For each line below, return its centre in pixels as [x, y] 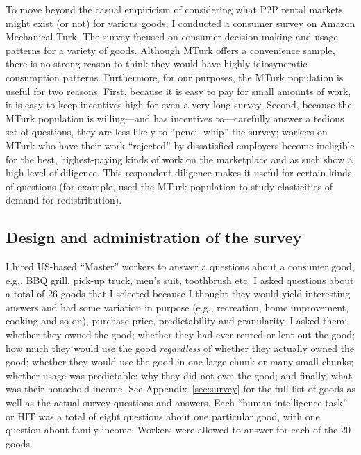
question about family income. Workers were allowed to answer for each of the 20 [178, 430]
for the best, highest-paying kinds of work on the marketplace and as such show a [179, 159]
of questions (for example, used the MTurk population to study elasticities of [169, 186]
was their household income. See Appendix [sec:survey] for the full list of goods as [180, 389]
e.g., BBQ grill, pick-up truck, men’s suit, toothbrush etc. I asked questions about [180, 280]
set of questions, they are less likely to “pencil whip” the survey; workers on [167, 132]
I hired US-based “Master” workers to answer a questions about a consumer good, [180, 266]
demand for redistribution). [64, 200]
